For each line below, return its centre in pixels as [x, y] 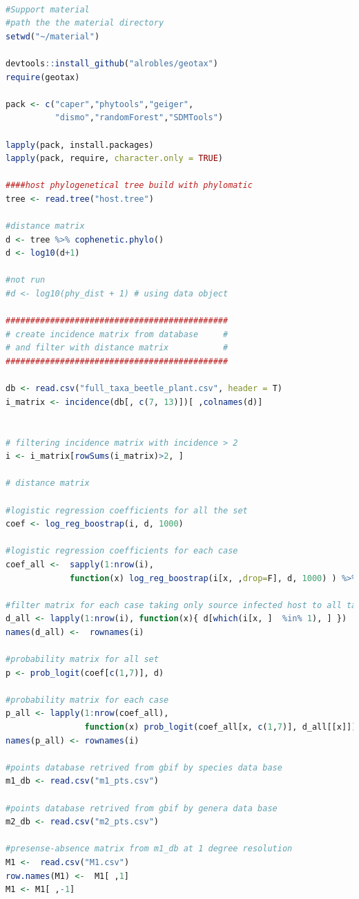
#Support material [48, 9]
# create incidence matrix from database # [117, 334]
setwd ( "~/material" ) [53, 36]
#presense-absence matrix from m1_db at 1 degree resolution [149, 849]
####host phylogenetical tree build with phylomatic [129, 186]
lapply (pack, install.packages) [80, 145]
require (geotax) [43, 77]
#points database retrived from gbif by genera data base [142, 808]
